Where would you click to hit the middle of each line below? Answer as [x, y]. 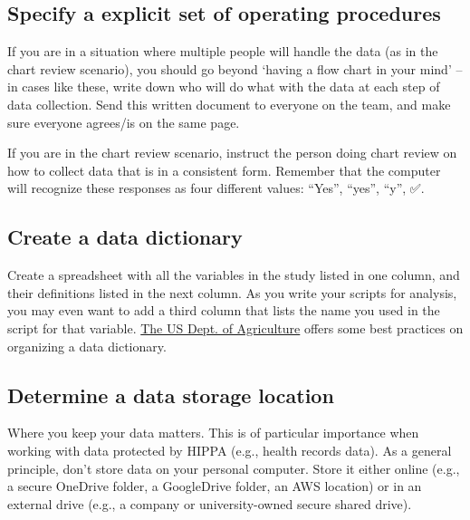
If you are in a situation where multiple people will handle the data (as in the [223, 51]
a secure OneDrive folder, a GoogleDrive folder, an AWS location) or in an [215, 486]
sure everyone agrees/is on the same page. [124, 122]
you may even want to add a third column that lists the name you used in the [224, 310]
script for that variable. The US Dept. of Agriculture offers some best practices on [235, 327]
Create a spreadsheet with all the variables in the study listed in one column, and [234, 275]
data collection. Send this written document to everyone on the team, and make [229, 104]
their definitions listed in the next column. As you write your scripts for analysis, [232, 292]
